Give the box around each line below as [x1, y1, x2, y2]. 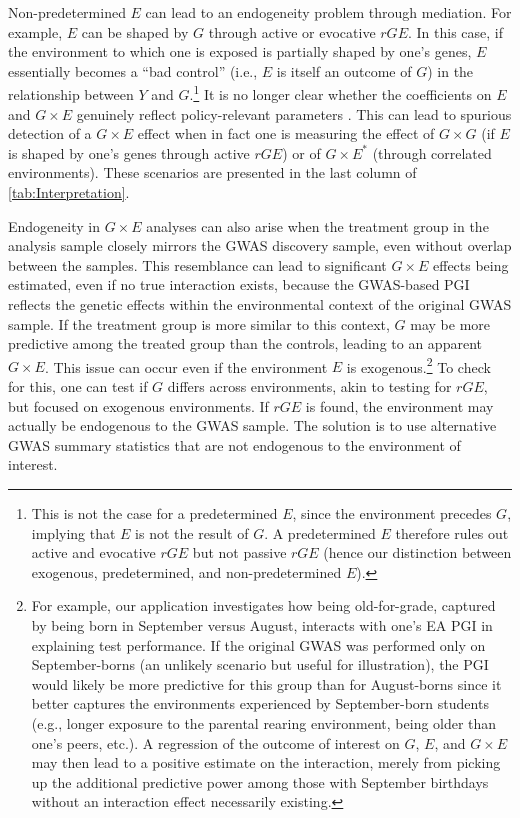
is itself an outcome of [276, 60, 412, 81]
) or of [282, 142, 321, 163]
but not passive [192, 542, 287, 563]
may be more [410, 313, 491, 334]
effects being [433, 254, 509, 275]
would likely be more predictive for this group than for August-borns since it [31, 673, 502, 694]
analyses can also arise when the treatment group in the [146, 215, 489, 236]
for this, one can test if [8, 376, 148, 396]
